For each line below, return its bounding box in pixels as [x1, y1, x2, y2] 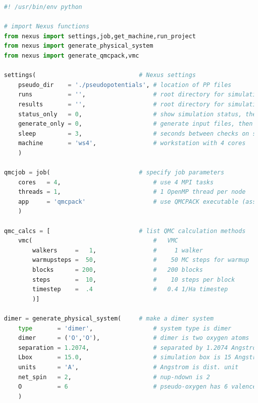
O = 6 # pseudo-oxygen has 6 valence [18, 383, 257, 391]
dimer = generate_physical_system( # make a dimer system [4, 315, 214, 322]
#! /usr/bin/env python [4, 3, 82, 10]
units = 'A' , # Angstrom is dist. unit [18, 363, 239, 371]
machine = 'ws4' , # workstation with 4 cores [18, 140, 246, 147]
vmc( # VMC [18, 237, 178, 244]
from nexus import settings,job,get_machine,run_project [4, 32, 196, 40]
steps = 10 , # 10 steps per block [32, 276, 235, 283]
